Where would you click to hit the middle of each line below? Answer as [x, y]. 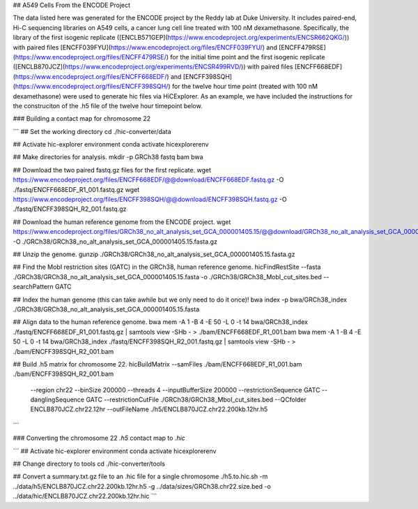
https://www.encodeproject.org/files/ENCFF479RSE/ [91, 57]
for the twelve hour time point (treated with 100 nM [245, 87]
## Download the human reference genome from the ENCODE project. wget [122, 222]
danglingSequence [57, 400]
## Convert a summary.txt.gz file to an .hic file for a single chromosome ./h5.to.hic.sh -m [140, 477]
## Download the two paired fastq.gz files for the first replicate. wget [112, 170]
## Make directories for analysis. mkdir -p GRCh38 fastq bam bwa [108, 157]
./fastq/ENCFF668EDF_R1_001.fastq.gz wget [76, 189]
